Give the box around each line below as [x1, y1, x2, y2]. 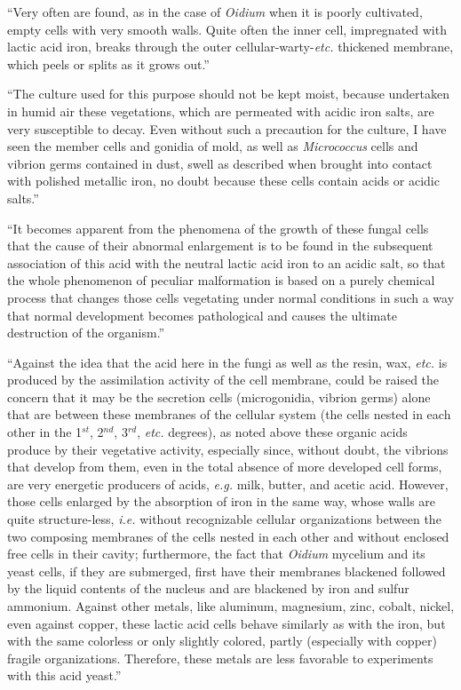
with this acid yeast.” [7, 666, 122, 685]
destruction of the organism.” [7, 323, 165, 342]
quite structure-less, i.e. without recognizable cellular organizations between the [7, 510, 441, 528]
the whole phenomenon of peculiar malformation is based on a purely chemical [7, 271, 435, 289]
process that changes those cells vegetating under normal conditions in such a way [7, 288, 455, 306]
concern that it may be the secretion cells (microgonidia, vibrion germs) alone [7, 387, 431, 406]
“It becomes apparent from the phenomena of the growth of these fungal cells [7, 218, 429, 237]
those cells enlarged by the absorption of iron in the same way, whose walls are [7, 492, 436, 511]
